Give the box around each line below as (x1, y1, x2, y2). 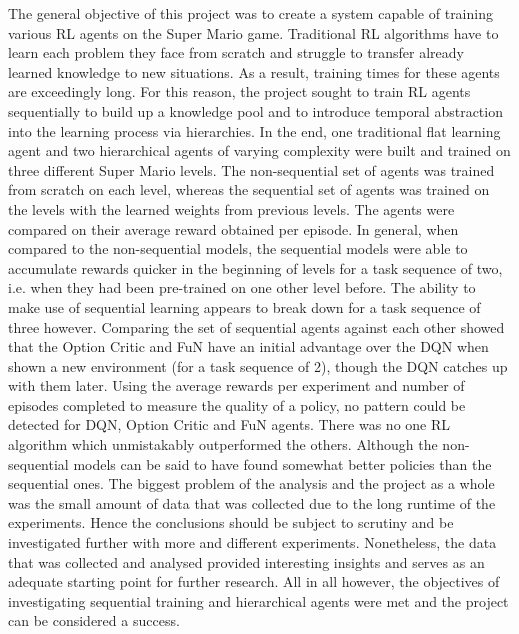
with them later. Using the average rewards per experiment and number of (8, 375, 465, 396)
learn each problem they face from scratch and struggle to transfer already (8, 42, 464, 63)
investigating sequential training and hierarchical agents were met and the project (8, 590, 509, 611)
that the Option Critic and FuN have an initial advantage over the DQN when (8, 336, 489, 357)
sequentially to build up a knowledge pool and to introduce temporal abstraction (8, 100, 503, 121)
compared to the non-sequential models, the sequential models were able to (8, 238, 468, 259)
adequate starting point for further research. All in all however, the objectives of (8, 571, 500, 592)
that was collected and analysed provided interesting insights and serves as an (8, 551, 485, 572)
